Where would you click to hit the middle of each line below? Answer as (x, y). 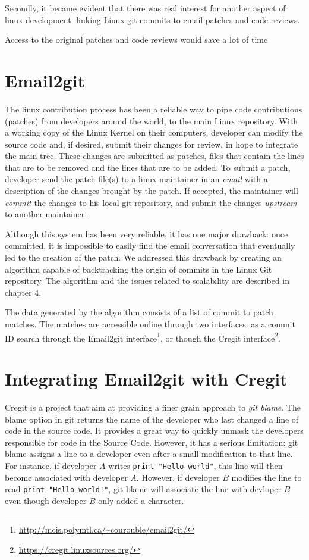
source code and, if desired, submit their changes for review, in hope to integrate (152, 144)
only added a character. (141, 500)
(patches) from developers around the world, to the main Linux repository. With (152, 121)
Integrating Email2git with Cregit (146, 379)
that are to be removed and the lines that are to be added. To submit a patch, (148, 167)
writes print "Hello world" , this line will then (196, 465)
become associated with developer (66, 477)
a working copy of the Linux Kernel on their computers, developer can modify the (154, 132)
